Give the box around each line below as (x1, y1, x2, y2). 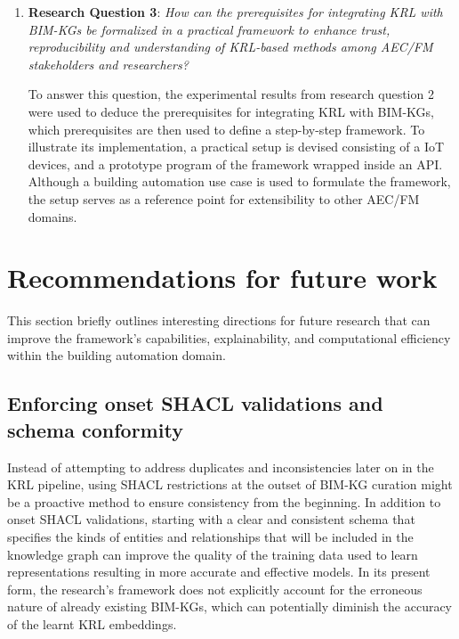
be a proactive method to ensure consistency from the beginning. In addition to (7, 492, 441, 511)
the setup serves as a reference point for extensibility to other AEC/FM (28, 189, 420, 208)
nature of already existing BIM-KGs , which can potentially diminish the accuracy (7, 597, 453, 616)
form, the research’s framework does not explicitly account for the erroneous (7, 579, 423, 598)
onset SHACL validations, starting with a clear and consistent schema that (7, 510, 415, 528)
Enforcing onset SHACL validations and (7, 389, 383, 417)
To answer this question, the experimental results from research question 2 (28, 85, 434, 103)
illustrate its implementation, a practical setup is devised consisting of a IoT (28, 137, 445, 156)
